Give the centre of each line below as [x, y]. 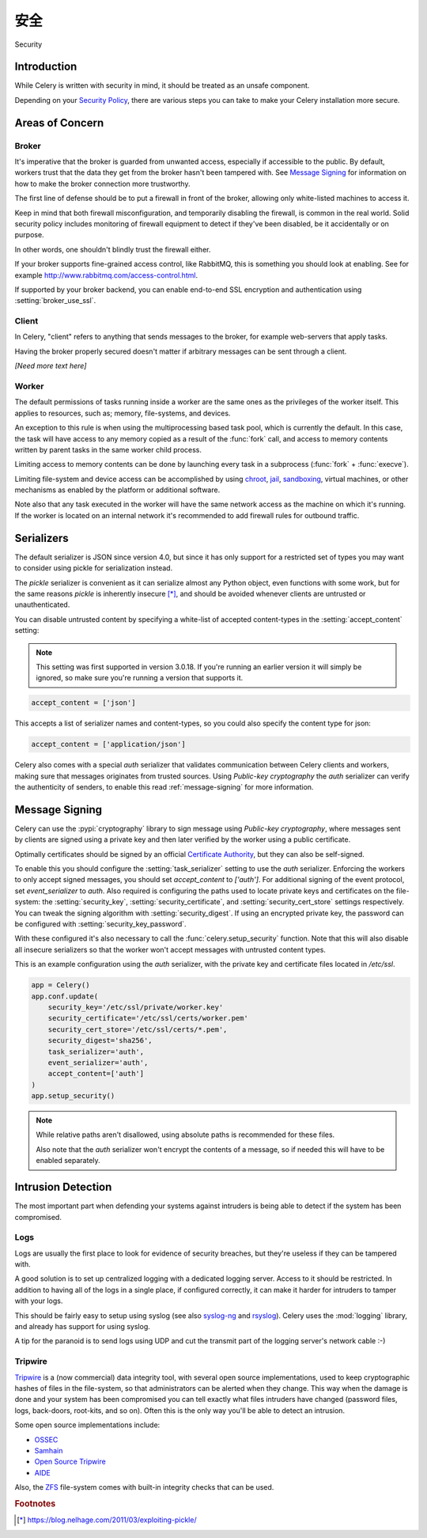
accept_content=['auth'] [96, 1074]
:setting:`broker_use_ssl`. [55, 301]
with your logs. [39, 1301]
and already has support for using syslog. [82, 1327]
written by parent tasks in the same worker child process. [108, 449]
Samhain [49, 1450]
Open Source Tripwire [70, 1462]
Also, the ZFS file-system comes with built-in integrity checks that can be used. [144, 1487]
